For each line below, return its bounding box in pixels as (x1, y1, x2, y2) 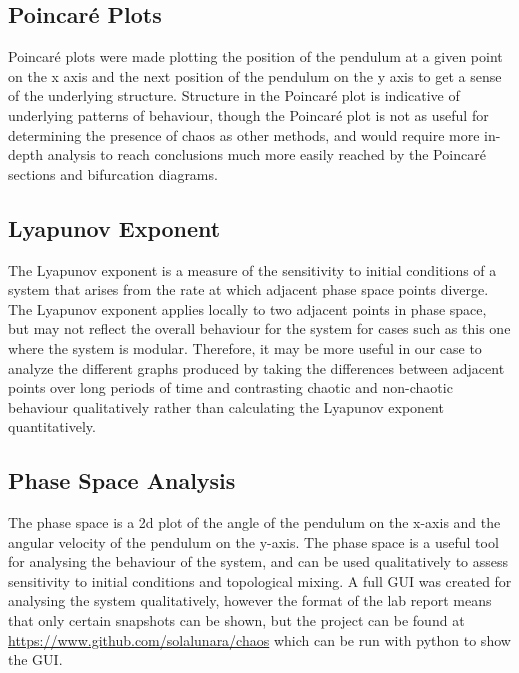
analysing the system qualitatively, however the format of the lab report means (8, 590, 492, 611)
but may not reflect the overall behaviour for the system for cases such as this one (8, 318, 511, 339)
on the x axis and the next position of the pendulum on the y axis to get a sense (8, 65, 502, 86)
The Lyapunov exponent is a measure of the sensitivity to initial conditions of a (8, 259, 497, 280)
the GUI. (8, 649, 63, 670)
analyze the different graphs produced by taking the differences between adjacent (8, 357, 505, 378)
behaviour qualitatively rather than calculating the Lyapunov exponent (8, 396, 444, 417)
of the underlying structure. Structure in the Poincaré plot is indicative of (8, 85, 460, 106)
